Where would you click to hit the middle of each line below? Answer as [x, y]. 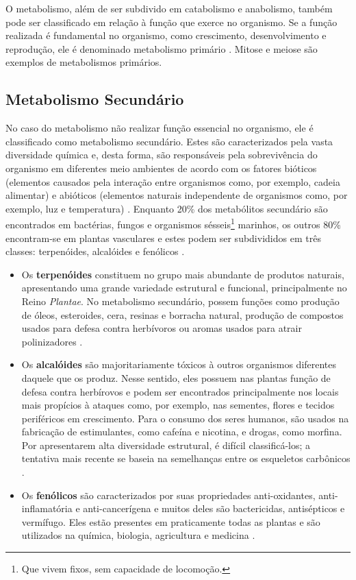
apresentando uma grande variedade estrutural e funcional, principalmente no [184, 288]
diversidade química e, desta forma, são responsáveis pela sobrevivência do [162, 155]
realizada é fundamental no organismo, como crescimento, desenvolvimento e [166, 35]
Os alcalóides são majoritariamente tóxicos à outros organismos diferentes [179, 364]
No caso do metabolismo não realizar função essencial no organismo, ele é [160, 128]
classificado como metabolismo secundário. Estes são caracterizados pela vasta [169, 141]
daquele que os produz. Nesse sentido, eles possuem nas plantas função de [176, 377]
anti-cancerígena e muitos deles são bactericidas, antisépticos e [214, 508]
